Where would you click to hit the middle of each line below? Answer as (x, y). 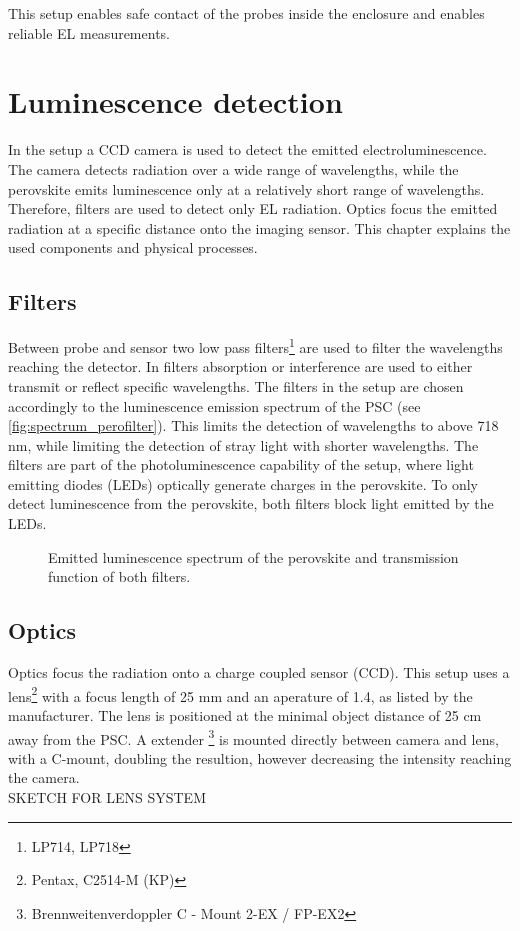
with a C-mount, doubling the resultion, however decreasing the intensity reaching (260, 757)
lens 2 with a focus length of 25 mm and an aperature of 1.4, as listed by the (240, 694)
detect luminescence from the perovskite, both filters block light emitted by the (251, 503)
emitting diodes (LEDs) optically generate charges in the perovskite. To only (243, 483)
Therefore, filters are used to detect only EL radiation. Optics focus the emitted (253, 208)
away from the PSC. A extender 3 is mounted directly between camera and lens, (253, 737)
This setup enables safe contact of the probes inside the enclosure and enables (246, 13)
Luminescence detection (175, 101)
